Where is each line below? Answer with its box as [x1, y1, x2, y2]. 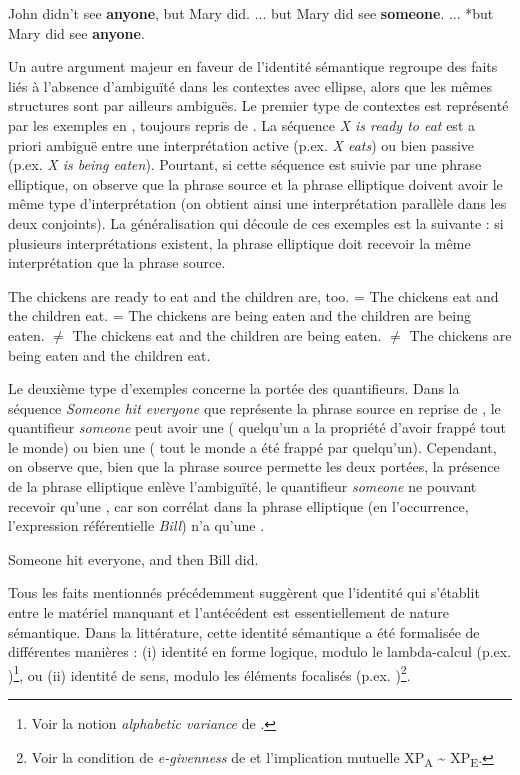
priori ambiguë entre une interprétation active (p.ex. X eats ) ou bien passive [8, 134, 475, 155]
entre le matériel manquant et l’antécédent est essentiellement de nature [8, 602, 449, 623]
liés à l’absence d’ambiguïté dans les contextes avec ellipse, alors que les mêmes [8, 75, 493, 96]
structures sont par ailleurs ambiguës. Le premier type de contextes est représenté [8, 95, 509, 116]
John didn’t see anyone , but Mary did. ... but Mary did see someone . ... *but [8, 3, 494, 23]
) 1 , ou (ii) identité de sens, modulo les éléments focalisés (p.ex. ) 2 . [8, 661, 411, 685]
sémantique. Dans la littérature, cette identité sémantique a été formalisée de [8, 621, 480, 642]
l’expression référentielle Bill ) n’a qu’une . [8, 515, 265, 536]
